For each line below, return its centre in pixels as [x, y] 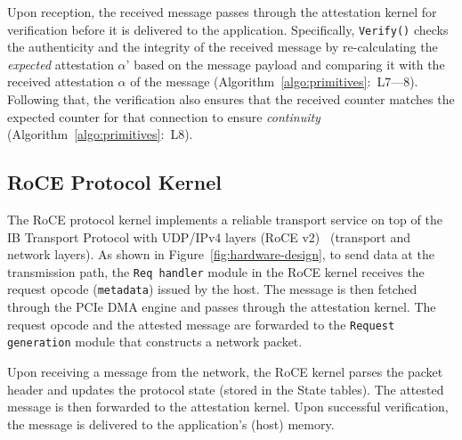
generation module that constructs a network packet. [155, 342]
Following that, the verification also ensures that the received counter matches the [231, 99]
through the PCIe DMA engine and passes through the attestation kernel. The [222, 307]
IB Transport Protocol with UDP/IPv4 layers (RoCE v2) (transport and [209, 236]
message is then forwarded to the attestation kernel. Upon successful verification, [228, 407]
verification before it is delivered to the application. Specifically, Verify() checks [228, 29]
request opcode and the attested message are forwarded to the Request [201, 324]
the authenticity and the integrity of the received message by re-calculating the [223, 47]
